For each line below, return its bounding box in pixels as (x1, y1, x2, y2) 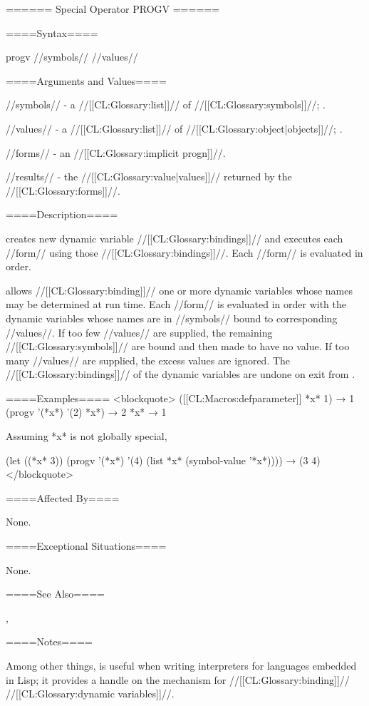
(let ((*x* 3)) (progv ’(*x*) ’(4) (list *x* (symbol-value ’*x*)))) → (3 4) (6, 452, 321, 467)
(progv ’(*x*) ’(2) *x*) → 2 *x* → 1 (6, 404, 167, 419)
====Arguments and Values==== (6, 73, 167, 88)
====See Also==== (6, 586, 105, 601)
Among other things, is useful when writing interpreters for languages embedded (6, 658, 357, 672)
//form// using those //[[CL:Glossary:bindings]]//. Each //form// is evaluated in (6, 245, 363, 260)
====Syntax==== (6, 25, 98, 40)
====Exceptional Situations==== (6, 538, 167, 553)
